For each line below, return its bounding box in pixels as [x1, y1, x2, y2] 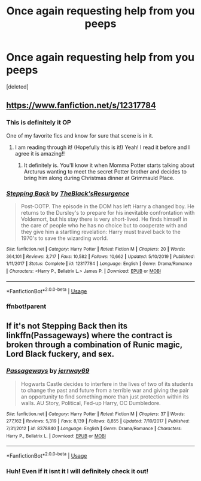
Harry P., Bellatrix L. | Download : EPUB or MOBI [6, 433, 106, 439]
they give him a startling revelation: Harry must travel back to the [20, 228, 181, 235]
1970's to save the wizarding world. [20, 235, 108, 242]
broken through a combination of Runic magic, [6, 339, 182, 349]
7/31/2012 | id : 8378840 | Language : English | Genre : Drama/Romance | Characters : [6, 426, 182, 432]
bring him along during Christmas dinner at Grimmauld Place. [23, 174, 175, 181]
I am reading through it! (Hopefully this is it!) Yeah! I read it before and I [14, 144, 190, 151]
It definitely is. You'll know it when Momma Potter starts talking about [23, 162, 194, 169]
